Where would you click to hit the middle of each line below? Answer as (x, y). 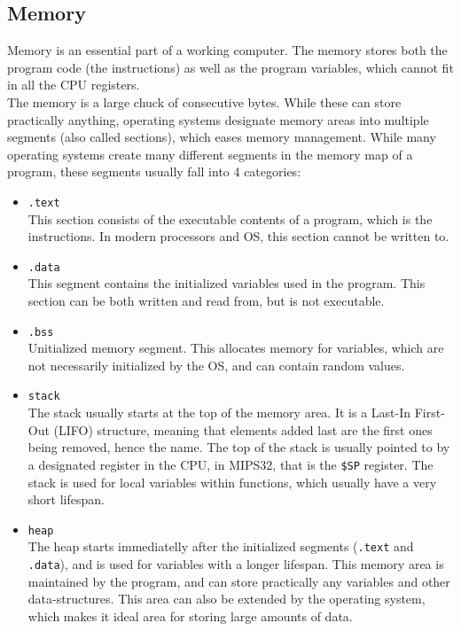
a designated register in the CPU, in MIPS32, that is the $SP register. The (230, 464)
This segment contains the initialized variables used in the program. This (227, 283)
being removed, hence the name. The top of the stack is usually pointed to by (239, 447)
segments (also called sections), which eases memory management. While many (222, 137)
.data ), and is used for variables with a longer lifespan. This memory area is (236, 564)
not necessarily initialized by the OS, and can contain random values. (216, 365)
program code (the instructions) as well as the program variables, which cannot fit (230, 67)
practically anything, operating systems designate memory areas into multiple (218, 119)
